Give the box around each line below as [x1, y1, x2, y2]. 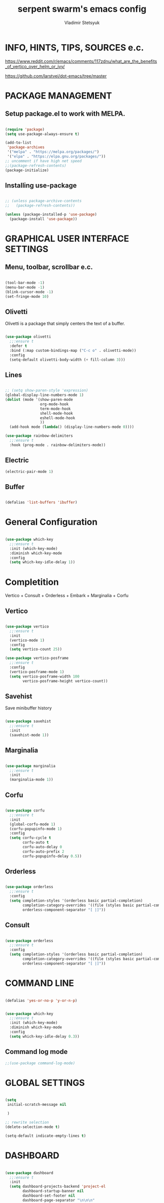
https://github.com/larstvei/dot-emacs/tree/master [5, 73, 107, 79]
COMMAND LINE [5, 977, 74, 989]
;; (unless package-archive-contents [5, 199, 82, 204]
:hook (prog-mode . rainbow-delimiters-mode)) [9, 443, 106, 447]
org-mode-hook [40, 401, 69, 407]
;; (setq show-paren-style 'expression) [5, 388, 89, 393]
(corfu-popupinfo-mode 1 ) [9, 826, 62, 831]
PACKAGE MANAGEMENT [5, 90, 112, 101]
